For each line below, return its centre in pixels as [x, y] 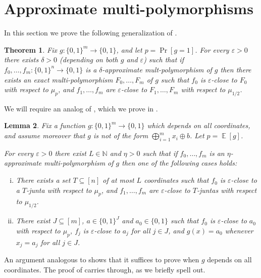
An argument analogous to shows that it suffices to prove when [102, 260]
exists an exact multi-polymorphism [59, 79]
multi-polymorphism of [79, 163]
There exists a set [43, 180]
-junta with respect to [59, 190]
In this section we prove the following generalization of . [91, 33]
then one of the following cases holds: [179, 163]
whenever [239, 230]
